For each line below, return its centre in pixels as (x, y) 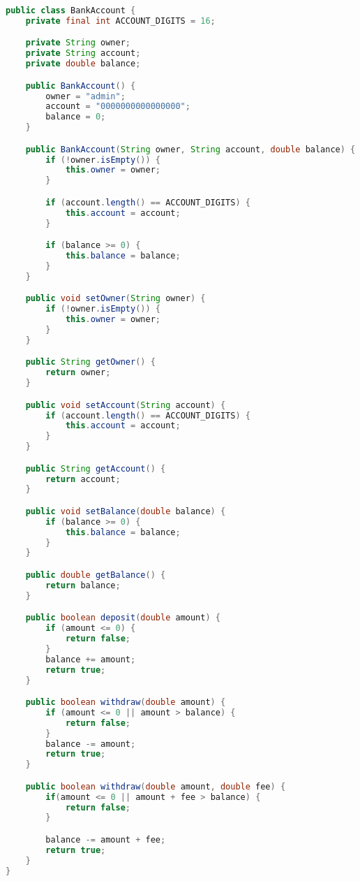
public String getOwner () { (90, 362)
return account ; (83, 479)
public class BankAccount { (71, 10)
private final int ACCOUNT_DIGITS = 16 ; (120, 21)
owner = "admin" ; (85, 96)
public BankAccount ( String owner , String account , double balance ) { (190, 149)
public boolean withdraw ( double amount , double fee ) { (156, 786)
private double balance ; (83, 64)
